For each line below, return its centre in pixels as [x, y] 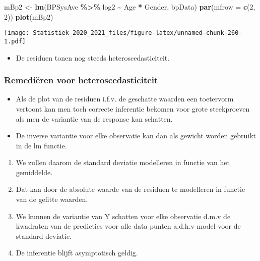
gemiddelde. [34, 172]
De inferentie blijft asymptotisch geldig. [77, 253]
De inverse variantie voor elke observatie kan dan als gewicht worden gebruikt [136, 136]
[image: [17, 33]
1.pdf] [15, 41]
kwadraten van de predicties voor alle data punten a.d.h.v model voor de [128, 226]
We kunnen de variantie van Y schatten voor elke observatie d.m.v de [123, 216]
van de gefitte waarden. [52, 199]
